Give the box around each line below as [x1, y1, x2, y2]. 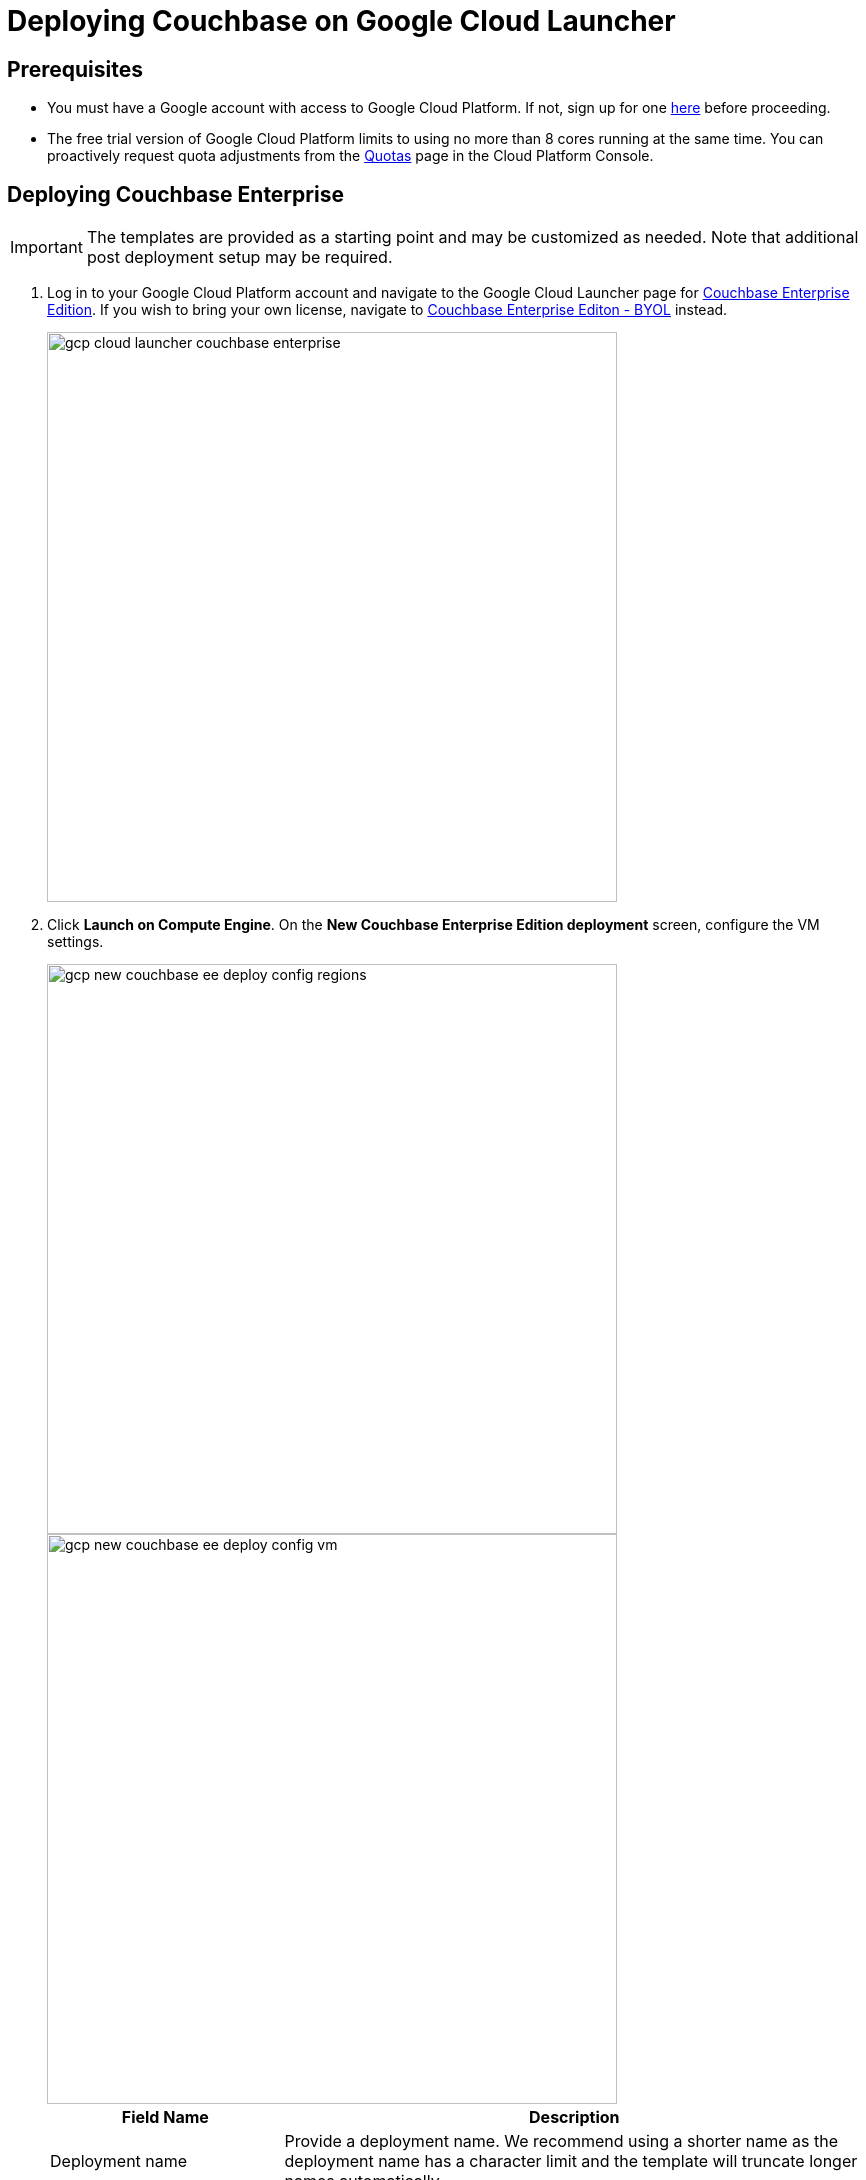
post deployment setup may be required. [86, 247, 393, 268]
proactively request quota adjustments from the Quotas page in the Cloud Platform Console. [47, 147, 654, 165]
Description [529, 2107, 620, 2128]
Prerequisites [7, 56, 143, 82]
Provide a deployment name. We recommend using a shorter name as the [284, 2131, 838, 2152]
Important [10, 237, 83, 258]
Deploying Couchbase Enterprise [7, 181, 344, 207]
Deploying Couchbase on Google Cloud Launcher [7, 4, 676, 38]
